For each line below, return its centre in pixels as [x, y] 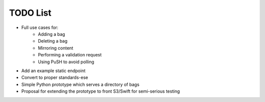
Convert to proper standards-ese [55, 77]
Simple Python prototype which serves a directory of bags [80, 84]
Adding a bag [52, 34]
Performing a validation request [70, 55]
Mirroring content [56, 48]
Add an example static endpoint [53, 71]
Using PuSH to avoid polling [66, 62]
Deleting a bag [53, 41]
